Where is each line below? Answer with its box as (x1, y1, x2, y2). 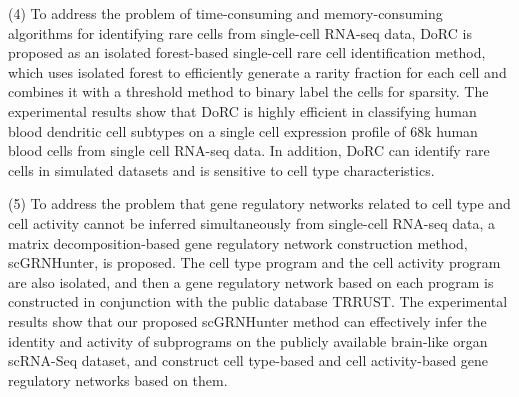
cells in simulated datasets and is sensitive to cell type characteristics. (8, 159, 435, 180)
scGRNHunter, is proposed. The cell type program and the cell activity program (8, 252, 501, 273)
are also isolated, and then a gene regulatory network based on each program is (8, 271, 494, 292)
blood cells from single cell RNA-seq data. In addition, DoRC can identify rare (8, 140, 490, 161)
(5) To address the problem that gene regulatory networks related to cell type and (8, 193, 511, 214)
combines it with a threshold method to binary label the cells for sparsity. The (8, 81, 489, 102)
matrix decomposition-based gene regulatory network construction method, (8, 232, 468, 253)
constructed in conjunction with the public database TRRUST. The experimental (8, 291, 508, 312)
